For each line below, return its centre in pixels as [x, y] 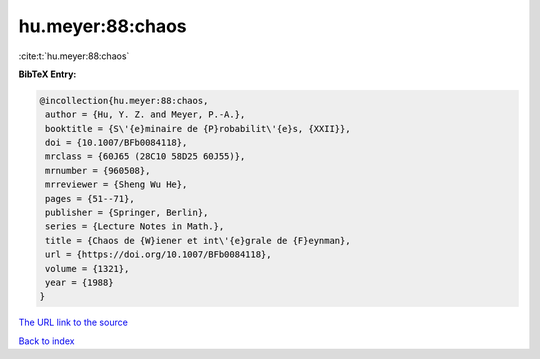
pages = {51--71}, [90, 198]
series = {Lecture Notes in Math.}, [135, 226]
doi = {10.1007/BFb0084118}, [116, 143]
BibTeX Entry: [47, 74]
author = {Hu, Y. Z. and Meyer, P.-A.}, [145, 114]
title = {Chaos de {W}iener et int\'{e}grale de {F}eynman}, [198, 240]
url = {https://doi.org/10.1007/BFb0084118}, [158, 254]
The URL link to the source [73, 322]
